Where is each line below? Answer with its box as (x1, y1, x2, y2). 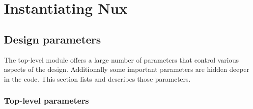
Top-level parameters (4, 94, 89, 107)
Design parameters (4, 31, 101, 46)
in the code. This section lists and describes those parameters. (4, 73, 191, 84)
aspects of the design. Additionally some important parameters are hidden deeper (4, 64, 250, 74)
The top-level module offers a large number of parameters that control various (4, 54, 239, 65)
